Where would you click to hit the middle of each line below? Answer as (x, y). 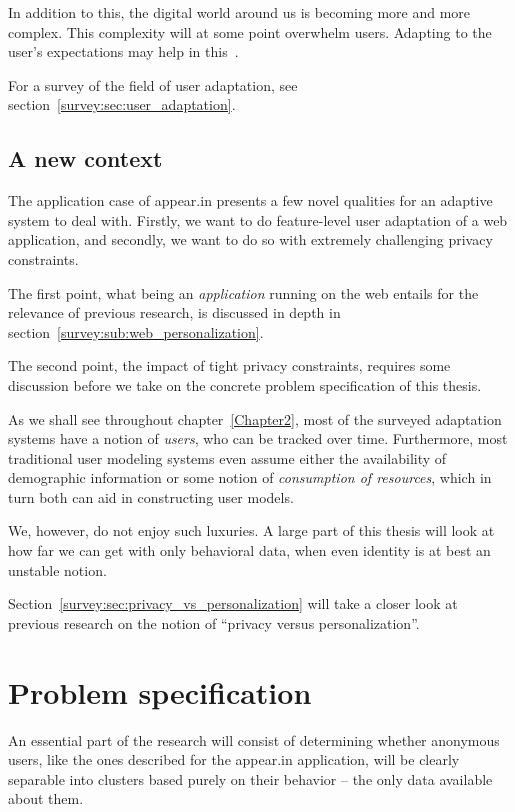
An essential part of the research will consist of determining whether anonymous (254, 739)
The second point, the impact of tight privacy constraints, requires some (229, 365)
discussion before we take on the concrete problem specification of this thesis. (245, 384)
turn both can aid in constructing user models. (151, 496)
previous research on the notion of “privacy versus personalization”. (214, 622)
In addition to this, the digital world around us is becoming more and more (239, 12)
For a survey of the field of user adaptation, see (153, 84)
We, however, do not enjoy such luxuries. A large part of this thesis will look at (251, 530)
